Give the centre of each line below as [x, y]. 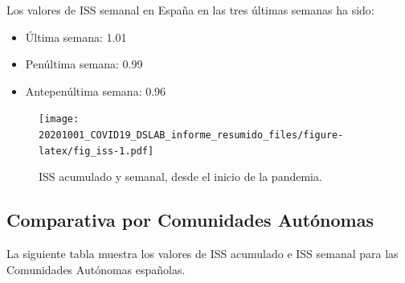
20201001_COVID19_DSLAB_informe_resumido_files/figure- [191, 135]
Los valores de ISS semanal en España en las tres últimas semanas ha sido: [190, 10]
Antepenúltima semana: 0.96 [96, 90]
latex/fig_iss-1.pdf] [96, 151]
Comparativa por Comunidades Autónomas [190, 220]
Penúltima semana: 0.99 [84, 64]
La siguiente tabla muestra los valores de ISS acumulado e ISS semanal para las [202, 254]
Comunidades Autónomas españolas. [96, 269]
